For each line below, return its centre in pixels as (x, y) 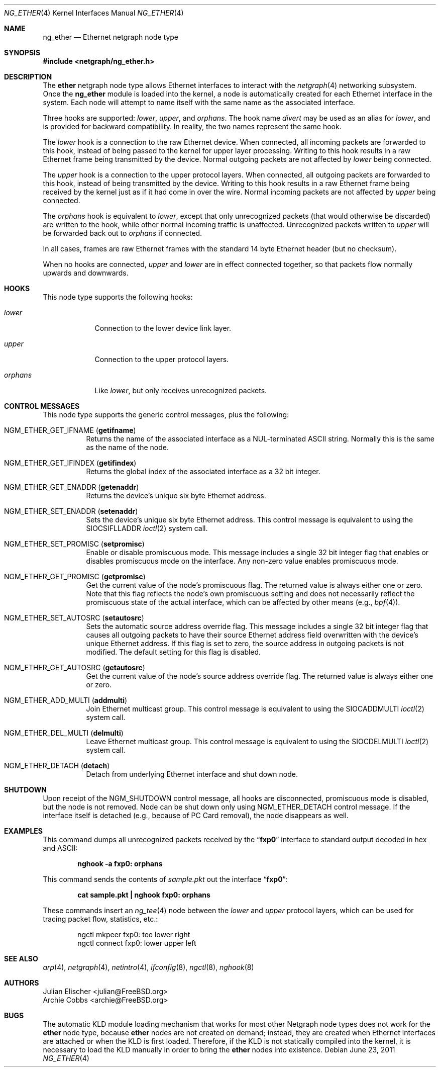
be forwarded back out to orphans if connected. (123, 233)
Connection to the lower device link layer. (163, 328)
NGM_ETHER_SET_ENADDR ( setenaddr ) (71, 511)
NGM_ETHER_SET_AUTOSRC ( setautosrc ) (74, 618)
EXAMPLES (23, 831)
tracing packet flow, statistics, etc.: (100, 919)
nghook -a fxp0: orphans (120, 864)
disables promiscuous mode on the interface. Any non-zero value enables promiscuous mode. (242, 561)
